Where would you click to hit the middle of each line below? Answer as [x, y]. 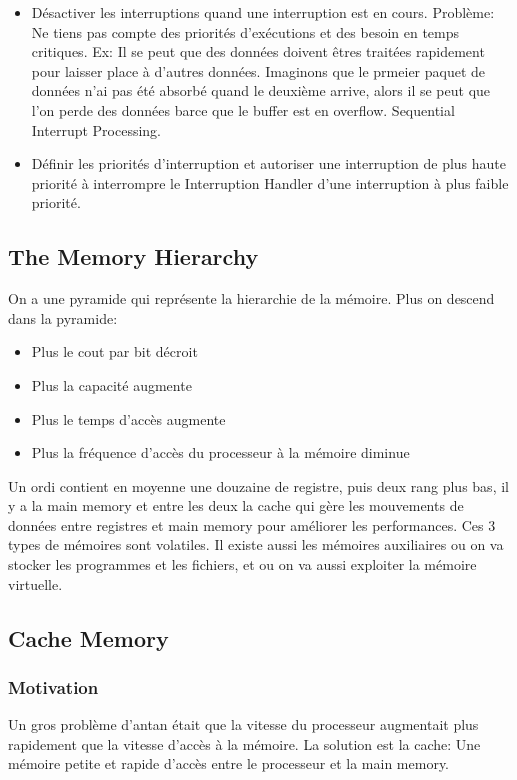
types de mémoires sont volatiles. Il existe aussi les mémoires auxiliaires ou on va [256, 544]
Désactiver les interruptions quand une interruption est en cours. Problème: [263, 12]
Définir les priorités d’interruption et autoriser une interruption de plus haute [269, 163]
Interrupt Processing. [96, 129]
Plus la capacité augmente [111, 384]
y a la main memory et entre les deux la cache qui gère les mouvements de [236, 505]
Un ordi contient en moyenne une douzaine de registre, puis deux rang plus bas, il [258, 485]
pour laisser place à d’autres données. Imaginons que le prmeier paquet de [258, 70]
